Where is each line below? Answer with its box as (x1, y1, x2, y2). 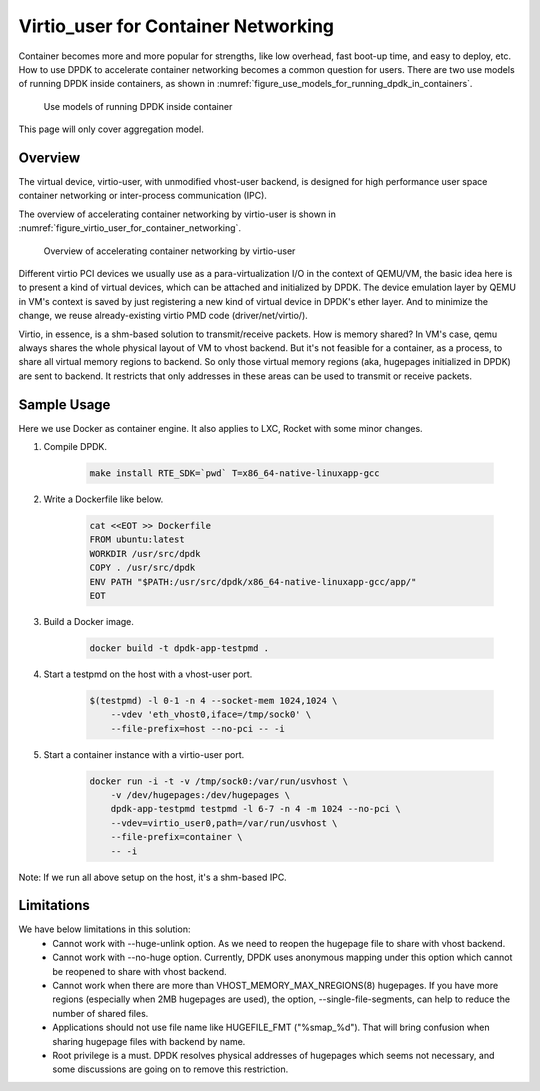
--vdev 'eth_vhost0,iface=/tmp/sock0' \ (110, 709, 312, 720)
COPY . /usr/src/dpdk (89, 562, 196, 574)
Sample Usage (18, 396, 111, 413)
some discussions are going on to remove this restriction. (52, 1063, 289, 1075)
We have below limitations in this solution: (18, 923, 191, 935)
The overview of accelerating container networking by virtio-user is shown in (18, 208, 337, 220)
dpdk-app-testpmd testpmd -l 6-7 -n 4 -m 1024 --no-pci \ (110, 803, 401, 815)
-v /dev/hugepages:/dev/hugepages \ (110, 789, 290, 800)
